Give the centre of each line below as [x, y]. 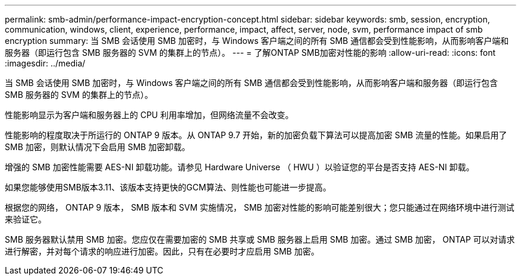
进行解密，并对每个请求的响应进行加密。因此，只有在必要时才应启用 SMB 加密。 [162, 251]
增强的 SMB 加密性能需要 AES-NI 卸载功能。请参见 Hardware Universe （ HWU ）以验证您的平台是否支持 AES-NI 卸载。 [240, 167]
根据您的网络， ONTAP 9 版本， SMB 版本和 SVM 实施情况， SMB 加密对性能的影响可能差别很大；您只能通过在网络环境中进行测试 [260, 207]
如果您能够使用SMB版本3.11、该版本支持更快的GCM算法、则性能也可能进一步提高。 [168, 187]
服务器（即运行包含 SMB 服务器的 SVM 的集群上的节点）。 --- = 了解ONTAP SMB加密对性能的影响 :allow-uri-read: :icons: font [250, 52]
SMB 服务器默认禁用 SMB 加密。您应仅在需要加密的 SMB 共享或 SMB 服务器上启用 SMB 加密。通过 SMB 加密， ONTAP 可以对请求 [260, 239]
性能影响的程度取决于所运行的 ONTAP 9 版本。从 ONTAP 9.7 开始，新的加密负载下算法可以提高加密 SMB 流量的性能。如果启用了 [256, 135]
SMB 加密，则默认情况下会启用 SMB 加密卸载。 [98, 147]
